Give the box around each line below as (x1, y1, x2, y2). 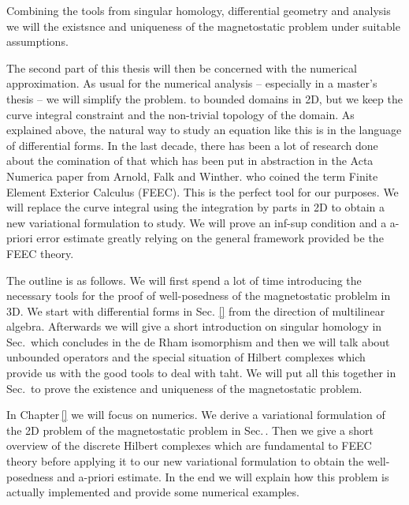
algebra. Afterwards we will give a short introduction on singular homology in (6, 318, 382, 335)
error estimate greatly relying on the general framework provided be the (36, 230, 384, 246)
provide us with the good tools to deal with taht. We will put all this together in (6, 365, 396, 381)
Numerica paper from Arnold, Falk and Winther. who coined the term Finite (6, 167, 378, 184)
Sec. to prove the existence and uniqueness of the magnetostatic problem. (6, 380, 363, 396)
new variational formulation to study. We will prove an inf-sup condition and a (6, 214, 387, 230)
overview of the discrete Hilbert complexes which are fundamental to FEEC (6, 437, 372, 454)
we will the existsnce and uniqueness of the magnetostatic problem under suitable (6, 17, 400, 34)
